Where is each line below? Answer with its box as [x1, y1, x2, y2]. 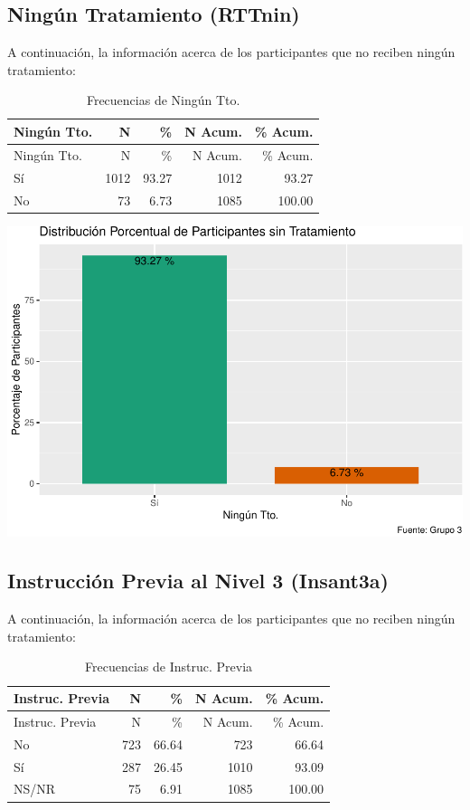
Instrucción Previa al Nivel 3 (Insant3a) [7, 567, 389, 595]
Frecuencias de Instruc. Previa [85, 657, 253, 676]
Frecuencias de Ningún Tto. [86, 91, 240, 110]
